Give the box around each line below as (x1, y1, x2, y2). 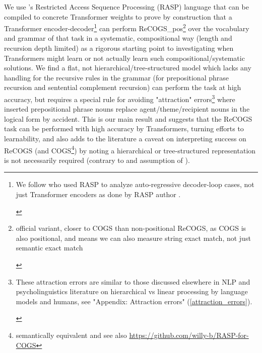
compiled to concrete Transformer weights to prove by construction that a (4, 11, 232, 22)
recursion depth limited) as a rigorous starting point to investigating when (4, 43, 234, 53)
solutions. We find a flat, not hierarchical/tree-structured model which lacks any (4, 62, 251, 73)
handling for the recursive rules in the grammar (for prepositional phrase (4, 72, 229, 82)
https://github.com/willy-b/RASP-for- (129, 330, 249, 340)
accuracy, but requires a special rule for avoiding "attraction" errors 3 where (4, 93, 235, 104)
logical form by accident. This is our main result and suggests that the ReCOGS (4, 113, 252, 124)
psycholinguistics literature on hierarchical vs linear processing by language (16, 286, 248, 297)
